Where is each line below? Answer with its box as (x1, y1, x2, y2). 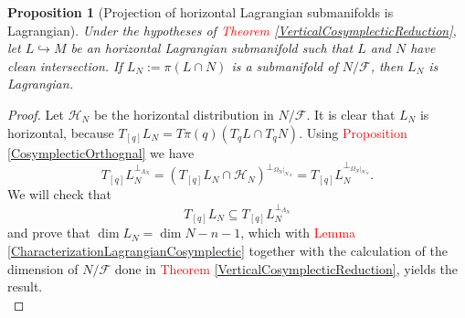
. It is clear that (306, 104, 396, 123)
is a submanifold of (231, 56, 338, 75)
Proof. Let (7, 104, 64, 123)
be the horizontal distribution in (93, 104, 274, 123)
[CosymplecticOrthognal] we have (7, 143, 195, 162)
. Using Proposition (299, 122, 407, 142)
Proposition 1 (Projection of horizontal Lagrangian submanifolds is (7, 3, 394, 21)
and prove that (7, 223, 90, 242)
